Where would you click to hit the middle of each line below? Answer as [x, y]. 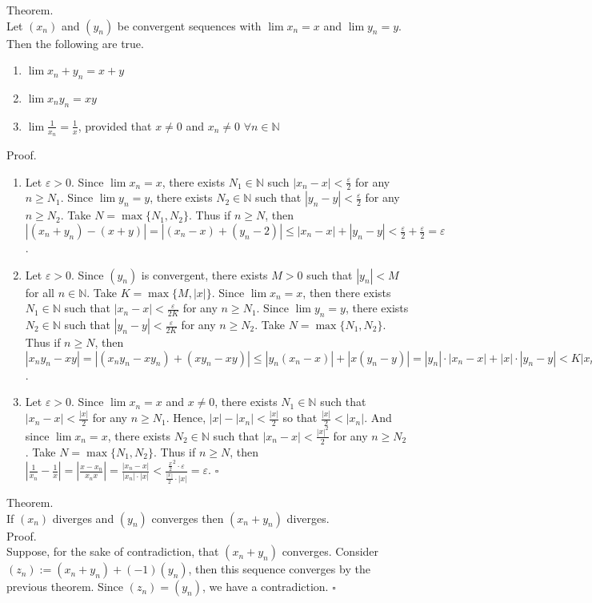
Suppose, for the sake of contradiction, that [113, 551]
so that [300, 418]
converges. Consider [330, 551]
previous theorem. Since [65, 587]
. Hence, [186, 418]
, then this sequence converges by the [279, 569]
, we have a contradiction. [265, 587]
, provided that [115, 125]
